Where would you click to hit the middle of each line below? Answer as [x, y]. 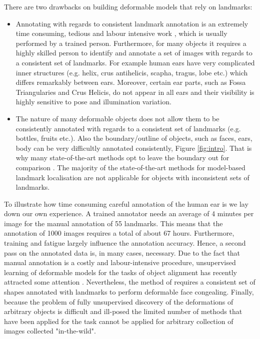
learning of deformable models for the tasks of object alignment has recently [120, 272]
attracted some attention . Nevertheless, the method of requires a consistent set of [130, 282]
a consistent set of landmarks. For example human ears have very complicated [135, 62]
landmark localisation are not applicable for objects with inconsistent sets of [132, 177]
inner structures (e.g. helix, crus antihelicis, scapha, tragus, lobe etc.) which [132, 72]
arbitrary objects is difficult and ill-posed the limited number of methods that [123, 311]
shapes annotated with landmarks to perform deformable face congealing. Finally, [129, 292]
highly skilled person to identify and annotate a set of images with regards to [134, 53]
